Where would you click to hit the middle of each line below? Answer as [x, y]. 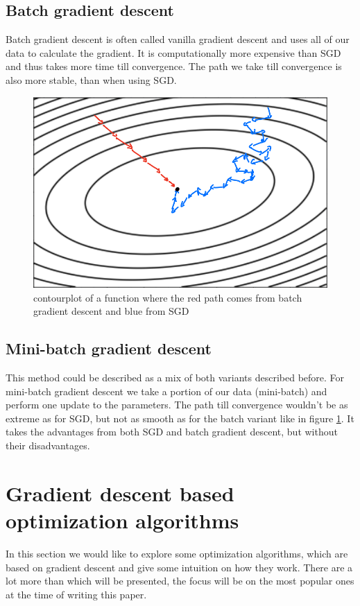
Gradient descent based [120, 493]
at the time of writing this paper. [76, 594]
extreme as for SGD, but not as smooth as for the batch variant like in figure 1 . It [180, 418]
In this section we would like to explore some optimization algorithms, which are [177, 553]
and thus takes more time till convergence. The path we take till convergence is [174, 66]
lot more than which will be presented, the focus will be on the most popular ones [180, 581]
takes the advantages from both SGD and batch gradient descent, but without [172, 432]
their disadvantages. [48, 445]
